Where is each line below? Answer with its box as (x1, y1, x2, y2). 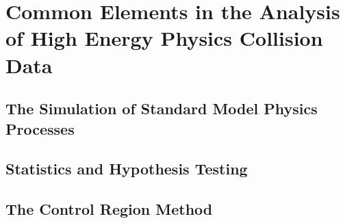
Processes (5, 118, 75, 139)
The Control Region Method (5, 198, 213, 220)
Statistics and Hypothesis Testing (5, 158, 248, 179)
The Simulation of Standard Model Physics (5, 98, 318, 119)
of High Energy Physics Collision (5, 24, 323, 52)
